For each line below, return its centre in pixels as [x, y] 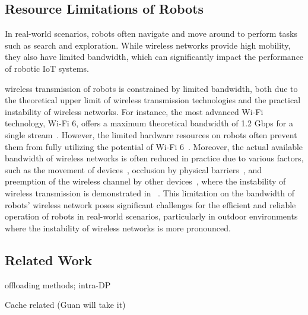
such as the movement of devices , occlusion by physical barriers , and [134, 169]
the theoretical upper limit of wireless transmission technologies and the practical [153, 100]
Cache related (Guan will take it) [65, 305]
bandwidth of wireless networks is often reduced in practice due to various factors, [154, 158]
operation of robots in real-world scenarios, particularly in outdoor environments [151, 216]
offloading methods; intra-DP [58, 284]
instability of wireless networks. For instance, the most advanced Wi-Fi [134, 111]
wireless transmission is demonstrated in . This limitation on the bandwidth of [150, 192]
